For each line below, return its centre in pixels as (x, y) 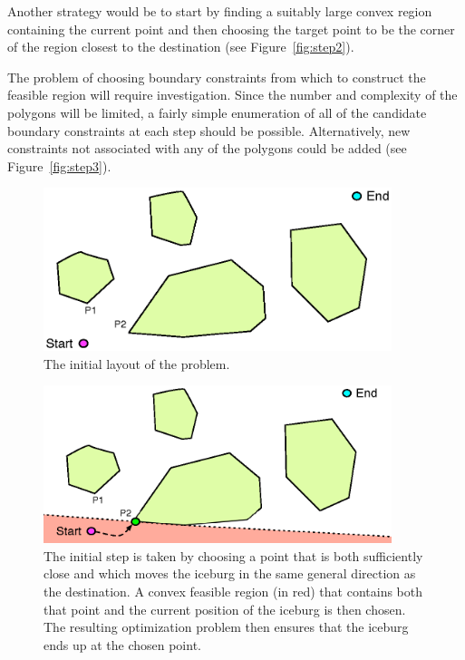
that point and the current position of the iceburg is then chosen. (225, 609)
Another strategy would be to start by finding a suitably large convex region (220, 11)
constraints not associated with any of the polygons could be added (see (207, 148)
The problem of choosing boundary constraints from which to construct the (217, 77)
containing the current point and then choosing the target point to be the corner (231, 29)
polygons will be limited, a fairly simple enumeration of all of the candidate (217, 112)
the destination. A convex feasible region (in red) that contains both (233, 592)
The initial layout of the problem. (137, 363)
